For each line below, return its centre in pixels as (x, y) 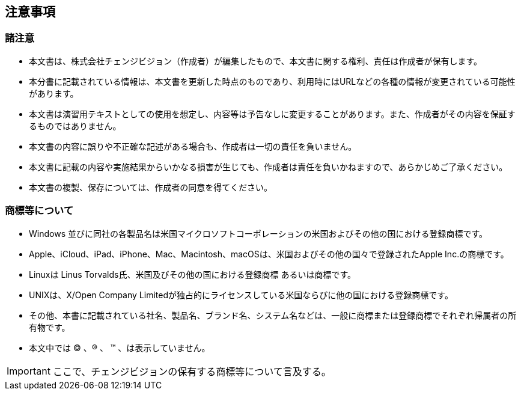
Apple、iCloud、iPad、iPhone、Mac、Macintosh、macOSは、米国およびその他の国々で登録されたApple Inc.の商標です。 (269, 254)
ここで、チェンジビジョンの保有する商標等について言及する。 (192, 371)
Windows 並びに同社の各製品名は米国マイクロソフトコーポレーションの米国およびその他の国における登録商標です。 (258, 233)
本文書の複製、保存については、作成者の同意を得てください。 (151, 187)
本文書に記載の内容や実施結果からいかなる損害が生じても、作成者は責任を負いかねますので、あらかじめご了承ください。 (268, 167)
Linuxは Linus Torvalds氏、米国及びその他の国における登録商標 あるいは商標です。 (192, 274)
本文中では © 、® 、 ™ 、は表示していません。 (120, 348)
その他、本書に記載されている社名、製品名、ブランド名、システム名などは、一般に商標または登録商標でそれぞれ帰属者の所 (273, 315)
